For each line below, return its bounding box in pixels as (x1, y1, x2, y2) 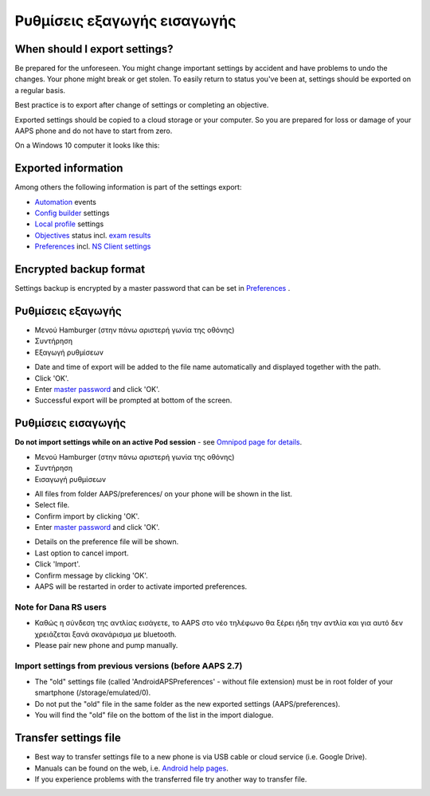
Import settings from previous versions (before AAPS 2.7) (14, 660, 243, 671)
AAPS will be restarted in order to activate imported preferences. (34, 582, 248, 591)
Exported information (14, 162, 123, 175)
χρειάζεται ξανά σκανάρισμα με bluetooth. (34, 629, 177, 639)
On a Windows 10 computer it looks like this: (14, 140, 160, 151)
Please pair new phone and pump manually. (34, 640, 178, 649)
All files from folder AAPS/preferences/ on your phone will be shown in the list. (34, 488, 293, 498)
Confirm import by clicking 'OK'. (34, 511, 139, 521)
